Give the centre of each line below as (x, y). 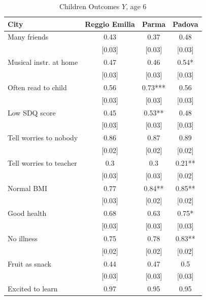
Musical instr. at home (43, 62)
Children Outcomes (89, 6)
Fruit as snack (29, 263)
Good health (27, 213)
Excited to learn (33, 289)
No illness (23, 238)
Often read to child (37, 87)
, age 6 (136, 6)
